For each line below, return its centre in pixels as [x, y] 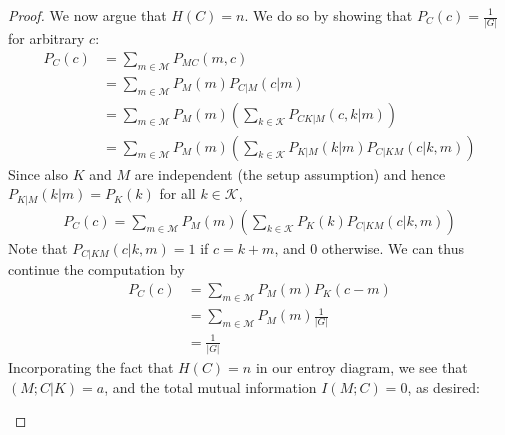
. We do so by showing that [328, 15]
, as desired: [443, 386]
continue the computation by [96, 269]
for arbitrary [46, 38]
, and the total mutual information [210, 386]
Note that [38, 247]
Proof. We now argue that [87, 15]
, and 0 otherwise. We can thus [369, 247]
